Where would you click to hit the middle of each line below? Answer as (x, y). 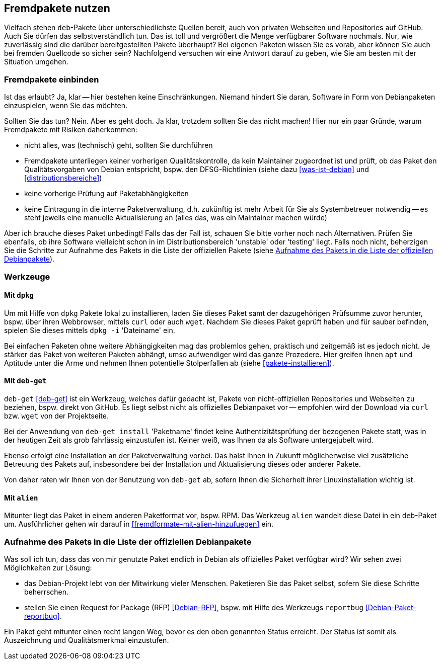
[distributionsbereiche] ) (63, 178)
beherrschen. (47, 592)
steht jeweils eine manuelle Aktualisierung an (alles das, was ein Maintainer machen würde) (176, 218)
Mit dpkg (19, 295)
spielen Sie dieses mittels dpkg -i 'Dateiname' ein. (90, 330)
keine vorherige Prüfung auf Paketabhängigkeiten (106, 194)
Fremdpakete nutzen (57, 8)
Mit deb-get (25, 381)
